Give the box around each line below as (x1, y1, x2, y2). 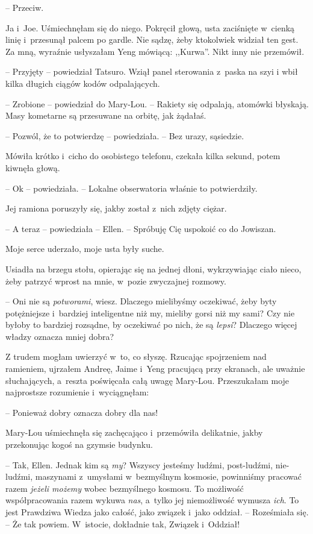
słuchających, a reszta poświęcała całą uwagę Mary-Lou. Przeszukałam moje (5, 374, 290, 386)
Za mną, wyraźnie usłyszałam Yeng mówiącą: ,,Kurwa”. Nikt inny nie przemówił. (5, 45, 305, 57)
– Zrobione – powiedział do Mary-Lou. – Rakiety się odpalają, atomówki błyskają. (5, 97, 309, 110)
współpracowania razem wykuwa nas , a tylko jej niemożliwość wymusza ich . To (5, 494, 299, 506)
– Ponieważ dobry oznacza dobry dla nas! (5, 406, 158, 418)
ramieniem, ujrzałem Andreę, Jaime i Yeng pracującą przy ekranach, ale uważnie (5, 362, 305, 375)
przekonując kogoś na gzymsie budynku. (5, 438, 153, 451)
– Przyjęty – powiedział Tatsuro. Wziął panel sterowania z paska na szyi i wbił (5, 65, 298, 78)
